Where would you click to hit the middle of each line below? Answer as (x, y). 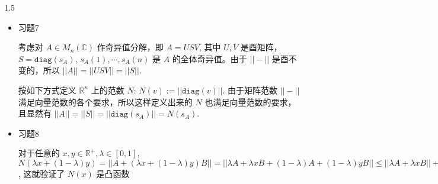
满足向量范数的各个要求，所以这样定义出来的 (105, 101)
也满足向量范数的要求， (250, 101)
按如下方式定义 (47, 90)
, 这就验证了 (41, 173)
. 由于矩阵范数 (250, 90)
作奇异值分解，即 (130, 47)
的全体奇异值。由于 (210, 58)
